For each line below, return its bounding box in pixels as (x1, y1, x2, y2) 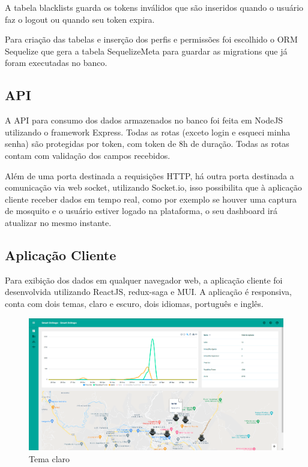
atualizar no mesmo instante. (5, 216, 112, 228)
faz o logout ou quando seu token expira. (5, 13, 155, 25)
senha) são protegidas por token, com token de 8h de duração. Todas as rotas (5, 137, 289, 150)
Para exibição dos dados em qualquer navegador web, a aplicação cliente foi (5, 273, 283, 286)
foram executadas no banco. (5, 56, 107, 69)
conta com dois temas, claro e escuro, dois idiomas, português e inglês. (5, 297, 264, 309)
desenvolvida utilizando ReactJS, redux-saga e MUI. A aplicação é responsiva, (5, 285, 292, 298)
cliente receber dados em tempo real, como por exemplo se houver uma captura (5, 192, 297, 205)
